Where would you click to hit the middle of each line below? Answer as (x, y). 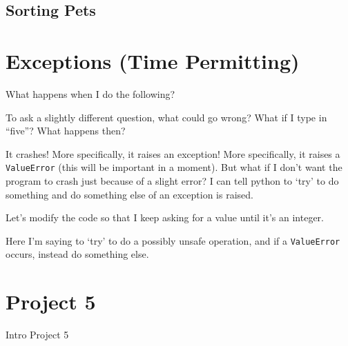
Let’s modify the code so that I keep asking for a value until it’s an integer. (165, 217)
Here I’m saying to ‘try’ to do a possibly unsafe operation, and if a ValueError (173, 240)
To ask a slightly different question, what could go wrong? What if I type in (166, 117)
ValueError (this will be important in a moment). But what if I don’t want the (174, 167)
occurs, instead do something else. (77, 254)
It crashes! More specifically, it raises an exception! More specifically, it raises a (173, 153)
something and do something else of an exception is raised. (129, 194)
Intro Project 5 (37, 335)
